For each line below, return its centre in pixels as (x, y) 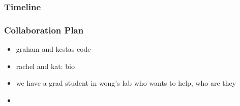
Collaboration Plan (44, 30)
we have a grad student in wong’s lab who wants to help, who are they (126, 83)
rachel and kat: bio (45, 66)
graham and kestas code (53, 49)
